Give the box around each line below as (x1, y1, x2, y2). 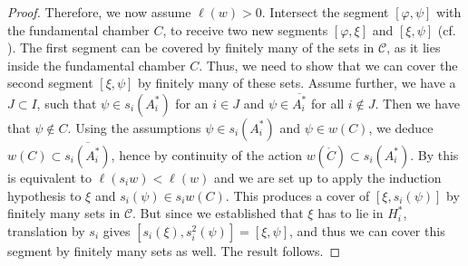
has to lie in (317, 204, 384, 223)
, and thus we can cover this (288, 221, 445, 240)
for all (310, 93, 345, 112)
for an (175, 93, 209, 112)
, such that (36, 93, 97, 112)
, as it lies (386, 38, 441, 57)
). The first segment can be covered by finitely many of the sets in (7, 38, 375, 57)
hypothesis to (7, 185, 82, 204)
